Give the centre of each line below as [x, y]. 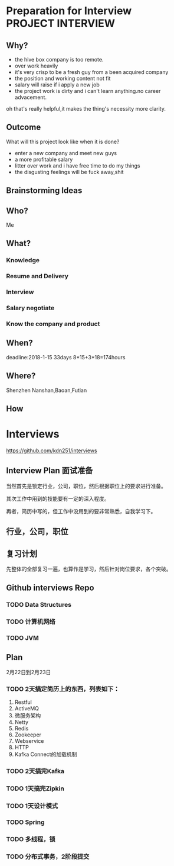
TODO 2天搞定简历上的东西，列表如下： [63, 689]
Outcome [24, 128]
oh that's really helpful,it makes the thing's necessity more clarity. [86, 109]
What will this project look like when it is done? [63, 141]
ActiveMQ [27, 709]
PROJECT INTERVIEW [61, 23]
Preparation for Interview [69, 11]
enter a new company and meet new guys [65, 153]
